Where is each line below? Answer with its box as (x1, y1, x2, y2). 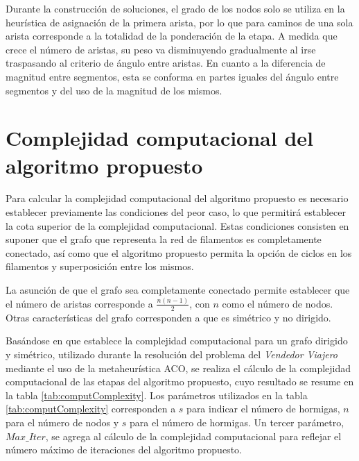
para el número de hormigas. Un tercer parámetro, (130, 414, 344, 429)
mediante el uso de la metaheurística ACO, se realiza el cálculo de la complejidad (6, 360, 351, 375)
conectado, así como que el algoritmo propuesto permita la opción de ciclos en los (6, 245, 352, 260)
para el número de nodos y (6, 414, 119, 429)
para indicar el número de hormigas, (186, 401, 340, 416)
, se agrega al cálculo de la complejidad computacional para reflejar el (45, 428, 342, 443)
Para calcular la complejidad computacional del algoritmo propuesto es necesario (6, 191, 349, 206)
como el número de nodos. (222, 296, 333, 310)
